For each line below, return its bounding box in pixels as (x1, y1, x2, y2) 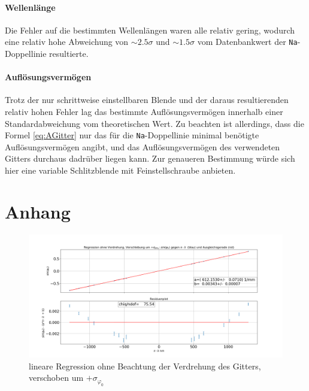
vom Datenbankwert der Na (197, 35, 298, 48)
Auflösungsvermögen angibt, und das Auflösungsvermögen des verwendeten (5, 140, 280, 153)
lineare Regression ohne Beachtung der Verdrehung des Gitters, (29, 359, 261, 372)
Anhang (5, 199, 71, 223)
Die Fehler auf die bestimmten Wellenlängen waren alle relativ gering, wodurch (5, 23, 295, 36)
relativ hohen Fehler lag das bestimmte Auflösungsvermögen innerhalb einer (5, 105, 283, 118)
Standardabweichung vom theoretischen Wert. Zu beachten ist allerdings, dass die (5, 117, 304, 129)
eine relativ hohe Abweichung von (5, 35, 129, 48)
